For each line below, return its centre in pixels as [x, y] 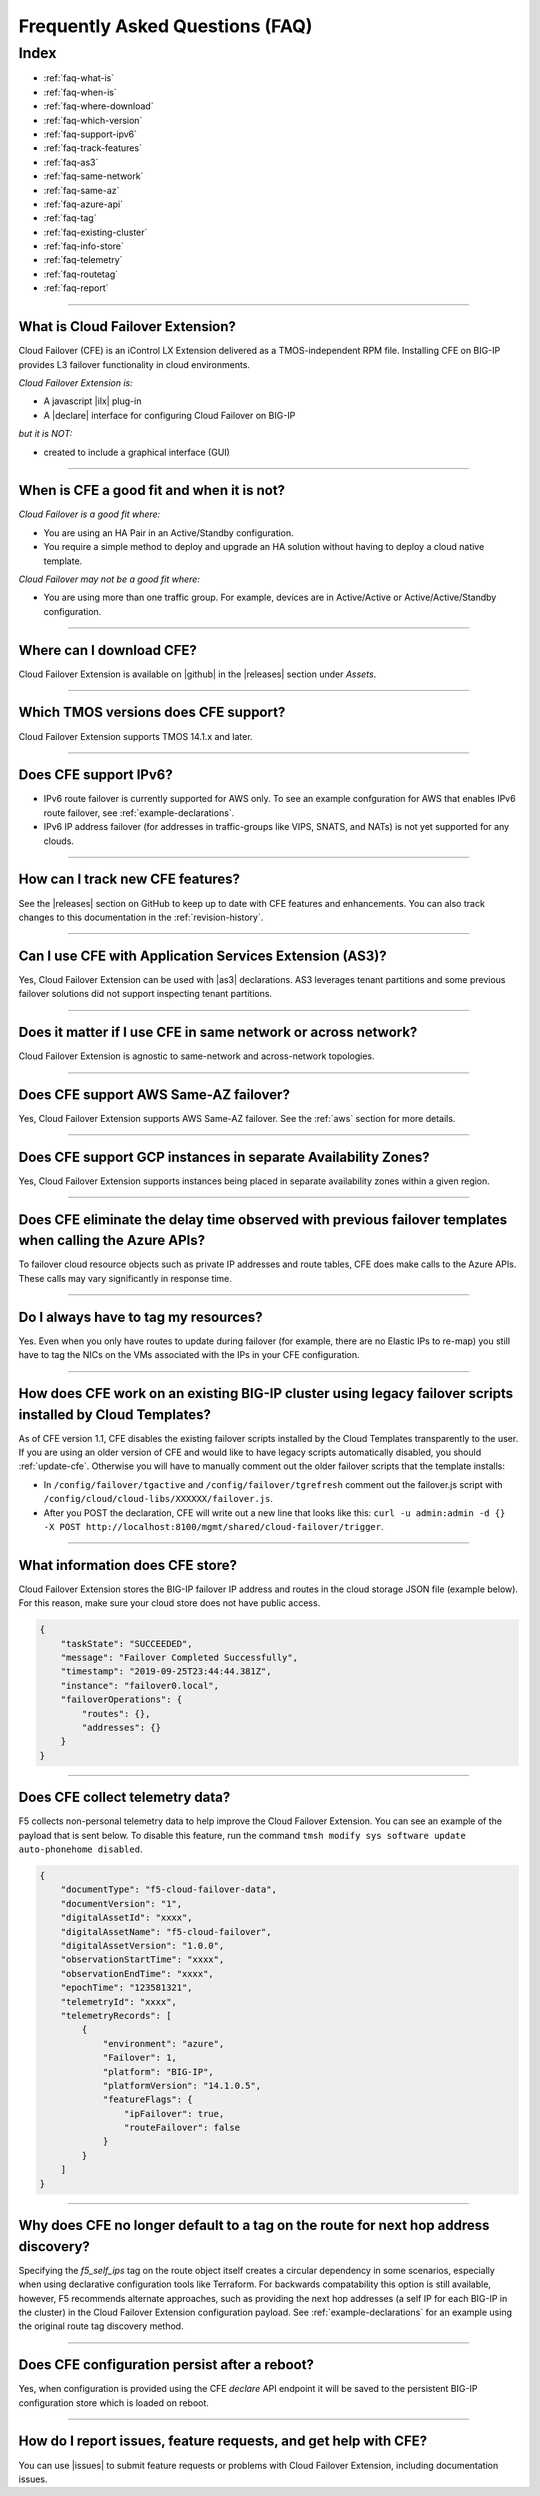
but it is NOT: [45, 434]
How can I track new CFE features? [129, 879]
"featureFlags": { [148, 2099]
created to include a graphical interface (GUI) [136, 452]
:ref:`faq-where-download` [98, 106]
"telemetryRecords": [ [116, 2015]
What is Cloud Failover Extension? [127, 326]
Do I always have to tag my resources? [141, 1316]
